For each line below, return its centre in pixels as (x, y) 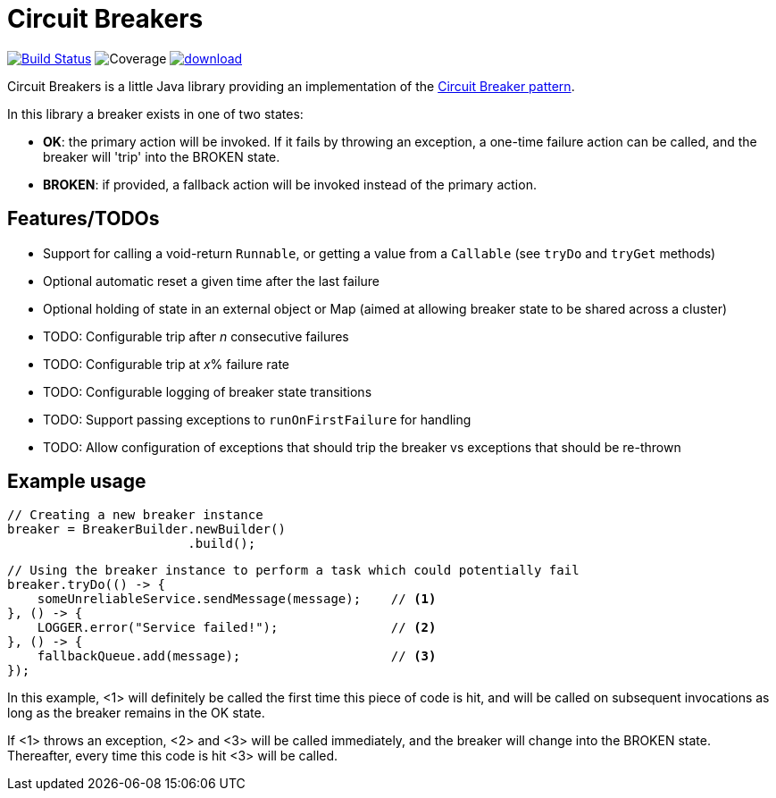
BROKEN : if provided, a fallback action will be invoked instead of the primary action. (290, 184)
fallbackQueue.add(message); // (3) (237, 656)
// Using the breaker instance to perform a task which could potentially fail (293, 571)
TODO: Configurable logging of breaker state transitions (208, 391)
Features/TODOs (83, 219)
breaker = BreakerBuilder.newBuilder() (146, 529)
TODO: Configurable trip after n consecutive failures (196, 336)
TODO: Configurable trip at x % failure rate (167, 364)
